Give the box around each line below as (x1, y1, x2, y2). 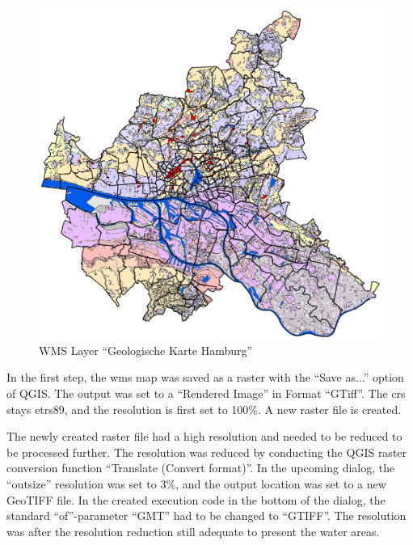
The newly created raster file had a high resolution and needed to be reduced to (6, 428, 402, 445)
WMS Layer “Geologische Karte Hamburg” (39, 341, 253, 358)
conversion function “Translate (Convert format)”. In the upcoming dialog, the (6, 459, 395, 476)
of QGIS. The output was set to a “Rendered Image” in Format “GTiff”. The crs (6, 384, 406, 401)
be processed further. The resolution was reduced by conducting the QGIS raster (6, 443, 407, 460)
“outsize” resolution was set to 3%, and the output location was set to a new (6, 475, 386, 492)
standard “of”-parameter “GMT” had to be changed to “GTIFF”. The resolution (6, 507, 407, 524)
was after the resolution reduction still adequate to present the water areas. (6, 522, 380, 539)
